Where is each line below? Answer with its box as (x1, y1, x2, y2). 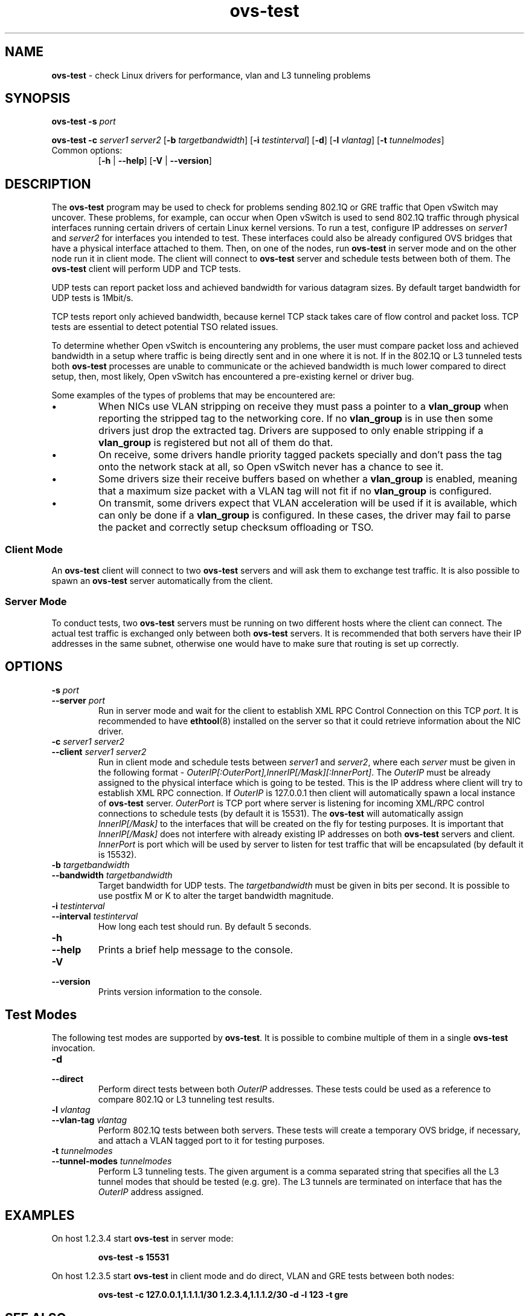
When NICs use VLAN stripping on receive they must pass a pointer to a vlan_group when (98, 400, 509, 413)
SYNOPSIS (5, 91, 71, 106)
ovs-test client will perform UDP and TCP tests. (51, 264, 241, 274)
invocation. (51, 1043, 95, 1054)
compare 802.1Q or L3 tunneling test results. (98, 1094, 275, 1105)
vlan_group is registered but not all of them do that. (98, 436, 333, 449)
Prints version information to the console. (98, 986, 262, 997)
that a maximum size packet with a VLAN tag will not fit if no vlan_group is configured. (98, 485, 492, 498)
